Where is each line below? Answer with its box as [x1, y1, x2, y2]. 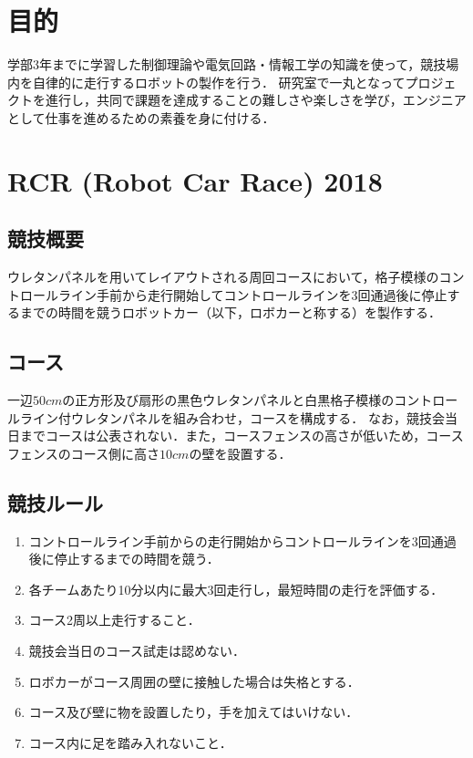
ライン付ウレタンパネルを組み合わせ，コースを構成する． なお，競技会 [19, 408, 445, 427]
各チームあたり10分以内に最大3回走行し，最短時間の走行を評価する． [28, 579, 444, 598]
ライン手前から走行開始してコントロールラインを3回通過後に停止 [57, 285, 447, 304]
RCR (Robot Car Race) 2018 [7, 161, 383, 199]
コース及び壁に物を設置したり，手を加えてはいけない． [28, 702, 359, 722]
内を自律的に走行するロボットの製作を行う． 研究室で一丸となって [7, 72, 406, 91]
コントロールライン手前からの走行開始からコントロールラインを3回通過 [28, 531, 457, 550]
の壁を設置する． [189, 443, 292, 462]
